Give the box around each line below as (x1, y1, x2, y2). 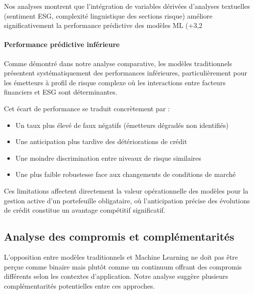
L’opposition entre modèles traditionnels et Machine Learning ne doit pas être (4, 251, 238, 262)
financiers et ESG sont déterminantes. (4, 87, 117, 97)
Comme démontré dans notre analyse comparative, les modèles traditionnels (4, 58, 232, 68)
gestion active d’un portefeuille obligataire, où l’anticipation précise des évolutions (4, 195, 250, 205)
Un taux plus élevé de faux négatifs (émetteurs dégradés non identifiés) (15, 120, 229, 130)
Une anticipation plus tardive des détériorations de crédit (15, 136, 187, 147)
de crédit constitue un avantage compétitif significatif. (4, 205, 165, 215)
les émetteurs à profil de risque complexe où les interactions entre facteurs (4, 77, 226, 87)
